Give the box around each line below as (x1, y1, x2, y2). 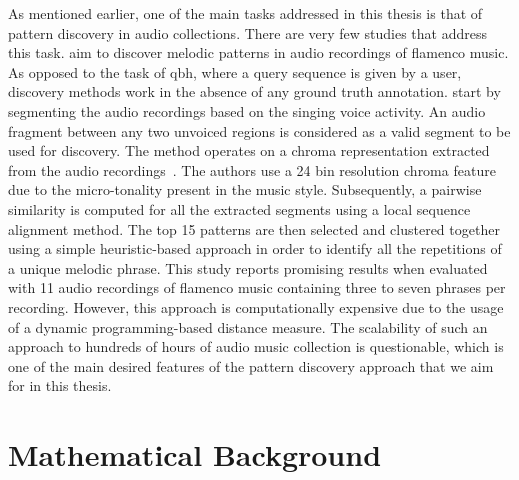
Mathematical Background (8, 434, 382, 475)
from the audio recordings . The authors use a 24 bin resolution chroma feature (8, 159, 496, 180)
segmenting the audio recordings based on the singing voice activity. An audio (8, 100, 486, 121)
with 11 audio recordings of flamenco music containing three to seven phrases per (8, 277, 506, 298)
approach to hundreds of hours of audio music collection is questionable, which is (8, 336, 504, 357)
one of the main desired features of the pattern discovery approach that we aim (8, 355, 494, 376)
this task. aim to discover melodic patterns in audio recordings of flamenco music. (8, 42, 509, 63)
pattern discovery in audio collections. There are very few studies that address (8, 22, 488, 43)
